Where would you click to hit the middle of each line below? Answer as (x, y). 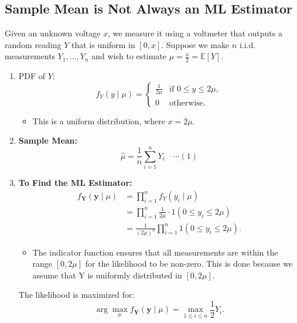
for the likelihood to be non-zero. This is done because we (189, 263)
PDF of (32, 76)
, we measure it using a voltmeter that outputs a (195, 33)
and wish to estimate (129, 56)
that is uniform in (103, 44)
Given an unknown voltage (53, 33)
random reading (33, 44)
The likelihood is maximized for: (76, 295)
